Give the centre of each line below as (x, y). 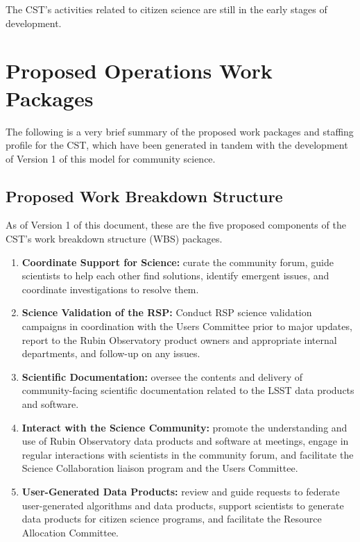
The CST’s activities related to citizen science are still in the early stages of (166, 9)
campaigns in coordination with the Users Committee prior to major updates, (187, 326)
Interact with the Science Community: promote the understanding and (185, 427)
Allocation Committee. (70, 532)
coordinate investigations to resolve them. (110, 289)
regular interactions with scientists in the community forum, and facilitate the (188, 454)
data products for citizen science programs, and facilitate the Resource (172, 519)
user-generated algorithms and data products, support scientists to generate (183, 505)
